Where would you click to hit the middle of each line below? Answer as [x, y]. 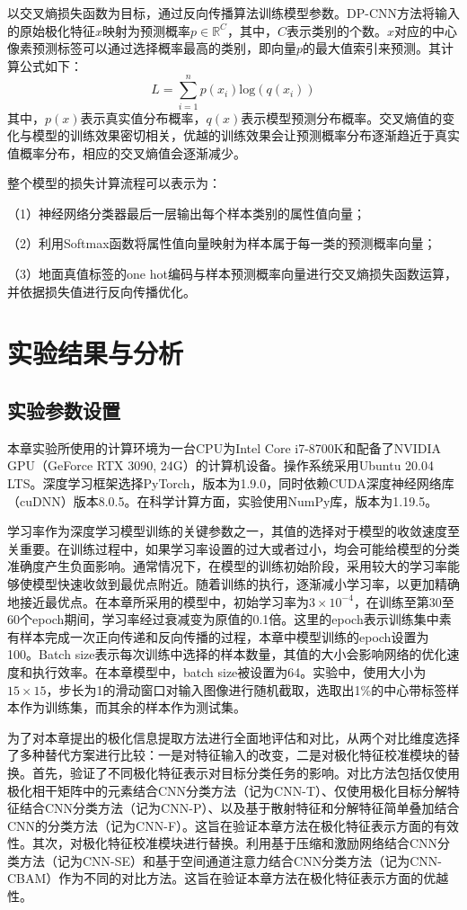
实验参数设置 [64, 410]
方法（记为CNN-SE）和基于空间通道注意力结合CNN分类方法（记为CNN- [230, 860]
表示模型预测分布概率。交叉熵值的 [342, 117]
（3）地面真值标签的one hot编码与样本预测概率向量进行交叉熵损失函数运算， [232, 274]
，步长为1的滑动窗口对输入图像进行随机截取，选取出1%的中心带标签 [247, 689]
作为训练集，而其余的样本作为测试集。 [132, 707]
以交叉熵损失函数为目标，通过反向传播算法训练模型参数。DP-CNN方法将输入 [233, 13]
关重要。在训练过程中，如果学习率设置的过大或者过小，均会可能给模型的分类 [233, 548]
